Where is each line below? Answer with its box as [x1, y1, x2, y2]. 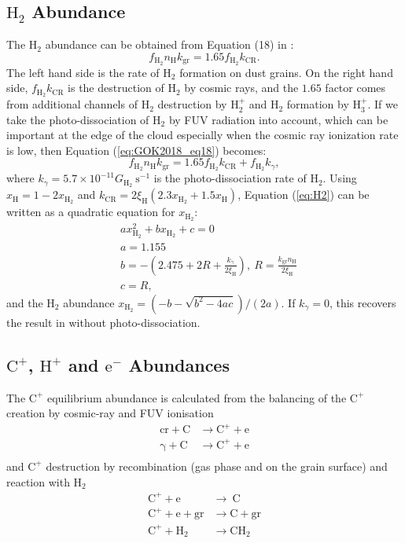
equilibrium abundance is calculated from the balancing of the [46, 389, 347, 405]
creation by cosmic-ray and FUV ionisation [6, 405, 214, 421]
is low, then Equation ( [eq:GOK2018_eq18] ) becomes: [6, 141, 267, 158]
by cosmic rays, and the [184, 79, 299, 96]
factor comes [325, 79, 386, 96]
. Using [322, 170, 357, 186]
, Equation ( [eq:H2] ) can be [237, 186, 370, 203]
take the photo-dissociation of [6, 111, 149, 127]
